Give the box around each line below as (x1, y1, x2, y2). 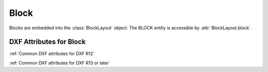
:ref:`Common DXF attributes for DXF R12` (9, 51, 95, 57)
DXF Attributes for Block (9, 38, 86, 46)
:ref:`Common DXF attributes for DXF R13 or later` (9, 60, 110, 66)
